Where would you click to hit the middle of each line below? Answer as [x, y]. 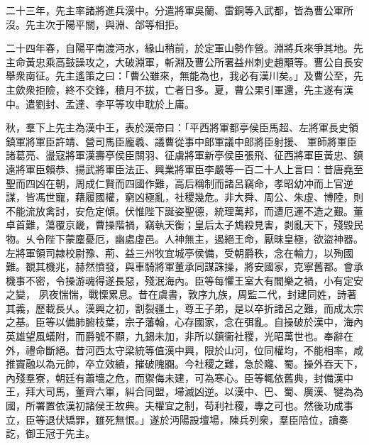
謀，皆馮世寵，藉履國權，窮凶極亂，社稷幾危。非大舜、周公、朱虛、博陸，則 [184, 197]
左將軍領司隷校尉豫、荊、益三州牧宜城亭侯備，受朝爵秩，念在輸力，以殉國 [180, 252]
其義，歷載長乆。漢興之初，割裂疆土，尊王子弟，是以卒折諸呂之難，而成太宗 [184, 308]
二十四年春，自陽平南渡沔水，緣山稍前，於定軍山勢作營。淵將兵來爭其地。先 [184, 48]
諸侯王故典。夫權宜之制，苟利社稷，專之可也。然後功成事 [219, 406]
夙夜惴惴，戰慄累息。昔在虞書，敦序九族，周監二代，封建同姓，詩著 [198, 294]
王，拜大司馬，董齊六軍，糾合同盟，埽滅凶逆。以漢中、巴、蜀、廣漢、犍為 [180, 391]
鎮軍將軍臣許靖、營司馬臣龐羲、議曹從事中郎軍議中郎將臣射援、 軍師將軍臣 [181, 141]
